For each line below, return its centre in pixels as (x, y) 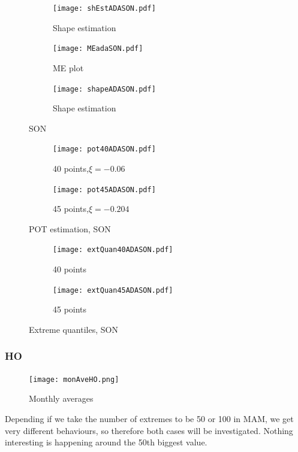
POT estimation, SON (70, 228)
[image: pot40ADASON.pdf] (104, 149)
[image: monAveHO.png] (74, 379)
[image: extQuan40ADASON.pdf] (113, 250)
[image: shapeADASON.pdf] (104, 89)
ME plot (68, 67)
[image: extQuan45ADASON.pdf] (113, 290)
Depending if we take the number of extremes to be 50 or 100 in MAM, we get (149, 418)
